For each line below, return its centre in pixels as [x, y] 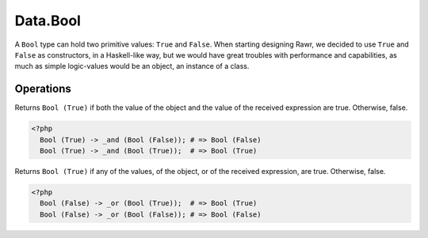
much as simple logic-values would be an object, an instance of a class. [132, 66]
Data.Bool [48, 21]
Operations [43, 89]
